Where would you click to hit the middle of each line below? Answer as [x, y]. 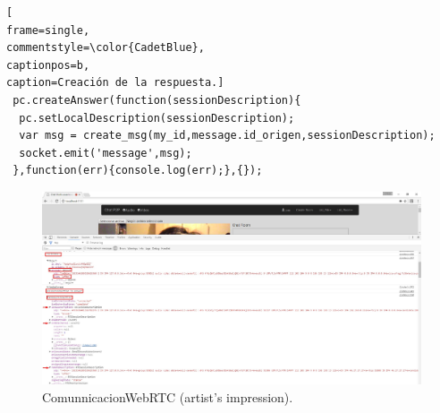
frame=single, [48, 30]
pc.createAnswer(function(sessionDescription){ [157, 100]
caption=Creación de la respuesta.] [115, 83]
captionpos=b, [48, 65]
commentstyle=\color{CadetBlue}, [106, 48]
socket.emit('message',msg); [106, 153]
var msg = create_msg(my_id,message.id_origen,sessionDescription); [227, 136]
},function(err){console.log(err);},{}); [138, 171]
